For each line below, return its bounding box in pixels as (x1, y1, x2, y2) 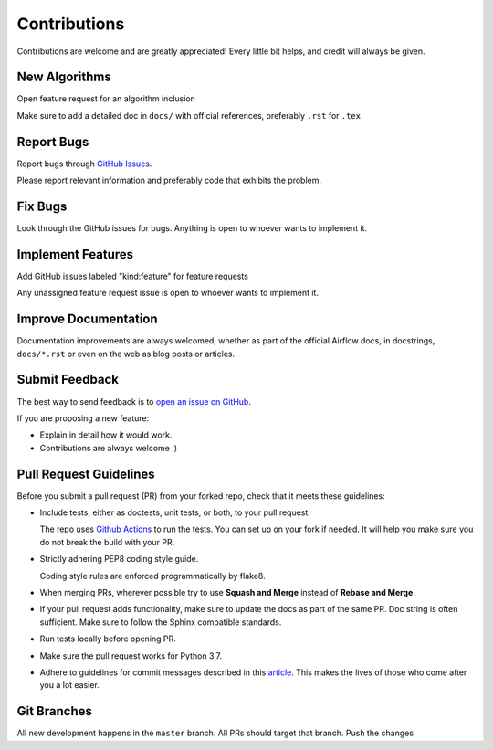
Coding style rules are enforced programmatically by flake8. (39, 570, 266, 581)
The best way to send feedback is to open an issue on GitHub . (16, 396, 251, 407)
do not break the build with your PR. (39, 536, 175, 547)
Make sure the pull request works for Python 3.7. (39, 650, 223, 661)
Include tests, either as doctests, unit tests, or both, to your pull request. (39, 507, 310, 518)
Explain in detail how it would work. (39, 429, 173, 440)
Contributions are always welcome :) (39, 442, 178, 453)
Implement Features (16, 247, 134, 262)
